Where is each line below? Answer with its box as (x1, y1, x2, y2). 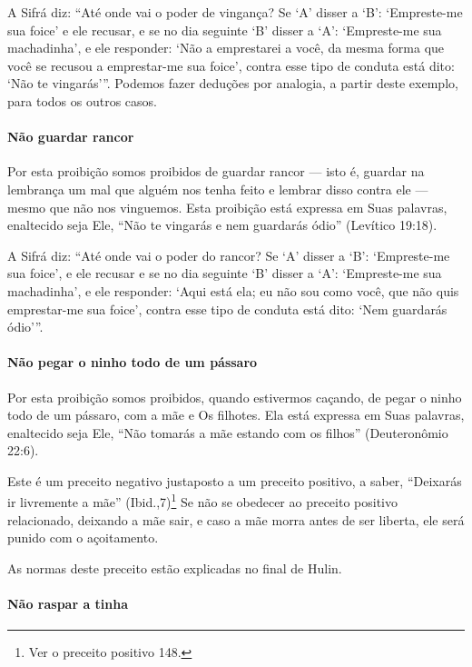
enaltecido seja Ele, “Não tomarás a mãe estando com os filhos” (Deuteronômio (7, 423, 448, 442)
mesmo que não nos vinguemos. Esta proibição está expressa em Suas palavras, (7, 197, 447, 216)
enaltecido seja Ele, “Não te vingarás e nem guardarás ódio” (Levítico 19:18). (7, 215, 438, 234)
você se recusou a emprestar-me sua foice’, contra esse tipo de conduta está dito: (7, 55, 455, 75)
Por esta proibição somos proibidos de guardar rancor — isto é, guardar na (7, 162, 425, 181)
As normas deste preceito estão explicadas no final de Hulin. (7, 558, 342, 577)
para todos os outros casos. (7, 91, 157, 110)
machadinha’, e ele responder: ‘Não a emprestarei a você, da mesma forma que (7, 38, 445, 57)
